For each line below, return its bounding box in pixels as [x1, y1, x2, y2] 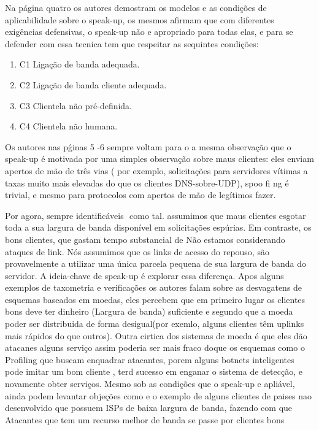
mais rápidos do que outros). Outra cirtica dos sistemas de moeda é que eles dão [5, 329, 307, 342]
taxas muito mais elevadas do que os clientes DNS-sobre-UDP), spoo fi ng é [5, 176, 289, 189]
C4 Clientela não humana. [19, 120, 118, 132]
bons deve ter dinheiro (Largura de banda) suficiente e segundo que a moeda [5, 305, 293, 318]
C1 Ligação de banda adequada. [19, 58, 140, 71]
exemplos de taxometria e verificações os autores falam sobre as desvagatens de [5, 281, 302, 294]
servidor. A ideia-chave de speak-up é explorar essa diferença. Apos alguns [5, 269, 284, 282]
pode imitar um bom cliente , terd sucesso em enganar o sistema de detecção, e [5, 365, 302, 378]
